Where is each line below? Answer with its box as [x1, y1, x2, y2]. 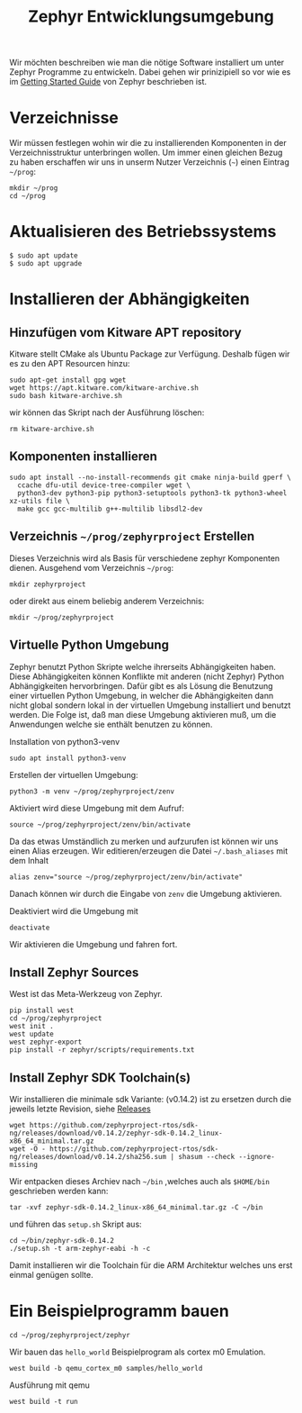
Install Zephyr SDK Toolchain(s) [9, 1070, 191, 1085]
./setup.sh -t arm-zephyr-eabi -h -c [9, 1245, 151, 1254]
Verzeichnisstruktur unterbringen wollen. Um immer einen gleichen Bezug [9, 147, 283, 159]
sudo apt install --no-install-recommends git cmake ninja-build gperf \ [9, 473, 292, 482]
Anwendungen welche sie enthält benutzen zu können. [9, 719, 213, 729]
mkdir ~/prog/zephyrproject [9, 612, 115, 622]
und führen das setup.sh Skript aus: [9, 1218, 142, 1230]
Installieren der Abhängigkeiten [9, 289, 250, 310]
